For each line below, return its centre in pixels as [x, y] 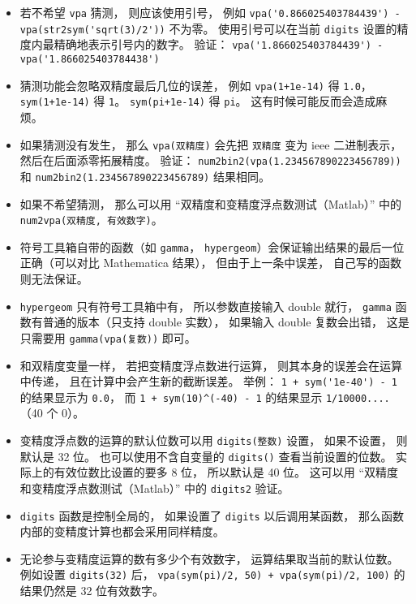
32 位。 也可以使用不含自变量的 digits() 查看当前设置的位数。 [225, 456]
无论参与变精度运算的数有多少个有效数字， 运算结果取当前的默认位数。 [209, 558]
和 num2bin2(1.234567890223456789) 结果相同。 [145, 176]
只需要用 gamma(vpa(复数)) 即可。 [108, 337]
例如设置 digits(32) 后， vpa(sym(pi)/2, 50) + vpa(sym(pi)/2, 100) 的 [212, 574]
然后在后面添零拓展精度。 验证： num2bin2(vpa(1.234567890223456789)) [210, 160]
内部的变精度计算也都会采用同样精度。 [122, 531]
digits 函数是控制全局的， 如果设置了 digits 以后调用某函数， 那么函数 [212, 515]
